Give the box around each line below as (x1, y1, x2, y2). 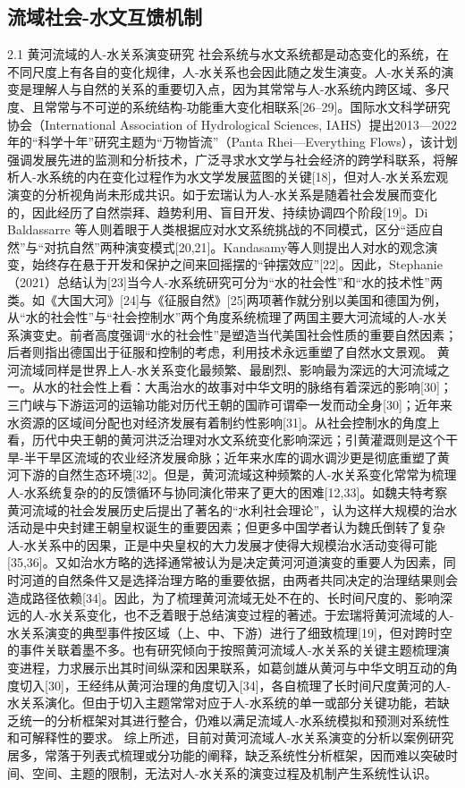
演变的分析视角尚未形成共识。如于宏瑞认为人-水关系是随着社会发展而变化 (7, 184, 437, 203)
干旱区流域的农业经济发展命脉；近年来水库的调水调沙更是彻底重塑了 (36, 447, 437, 466)
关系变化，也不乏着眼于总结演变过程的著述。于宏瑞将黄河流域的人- (61, 606, 454, 624)
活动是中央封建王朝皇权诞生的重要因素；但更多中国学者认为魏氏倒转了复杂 (7, 518, 445, 537)
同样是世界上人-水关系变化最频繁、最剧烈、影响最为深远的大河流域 (44, 360, 437, 378)
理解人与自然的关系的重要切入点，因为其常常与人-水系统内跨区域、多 (31, 80, 437, 98)
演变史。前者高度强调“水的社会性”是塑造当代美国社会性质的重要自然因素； (19, 325, 458, 343)
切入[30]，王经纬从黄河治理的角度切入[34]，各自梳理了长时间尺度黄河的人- (19, 675, 452, 694)
